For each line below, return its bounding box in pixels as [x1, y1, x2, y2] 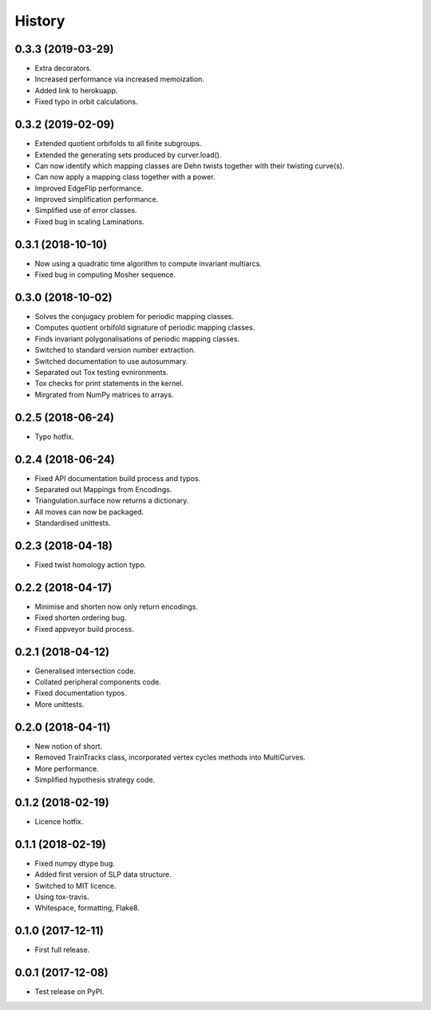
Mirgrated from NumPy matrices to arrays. [34, 389, 174, 399]
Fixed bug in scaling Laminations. [34, 216, 145, 227]
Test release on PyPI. [34, 987, 105, 996]
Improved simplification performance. [34, 195, 159, 204]
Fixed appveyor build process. [34, 624, 135, 633]
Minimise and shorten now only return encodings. [34, 602, 199, 611]
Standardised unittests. [34, 519, 111, 528]
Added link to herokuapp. [34, 85, 118, 95]
